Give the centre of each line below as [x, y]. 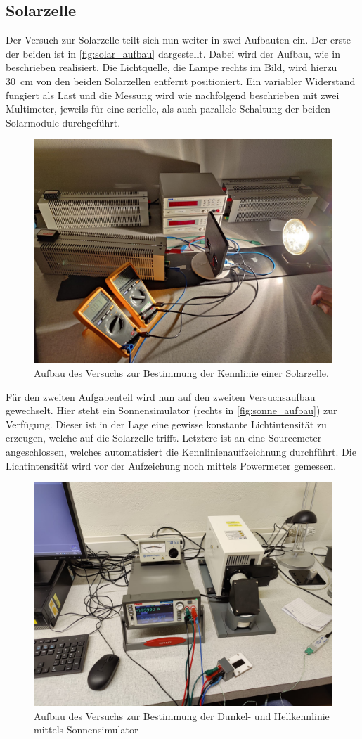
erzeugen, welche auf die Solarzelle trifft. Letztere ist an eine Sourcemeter [164, 438]
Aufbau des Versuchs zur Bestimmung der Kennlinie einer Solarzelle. [181, 372]
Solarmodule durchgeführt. [63, 122]
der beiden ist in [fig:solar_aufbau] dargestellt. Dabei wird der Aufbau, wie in [173, 53]
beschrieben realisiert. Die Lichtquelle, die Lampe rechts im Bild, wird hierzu [172, 67]
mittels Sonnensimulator [86, 730]
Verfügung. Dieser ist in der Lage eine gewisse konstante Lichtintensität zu [166, 424]
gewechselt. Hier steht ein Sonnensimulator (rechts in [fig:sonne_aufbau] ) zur [172, 410]
